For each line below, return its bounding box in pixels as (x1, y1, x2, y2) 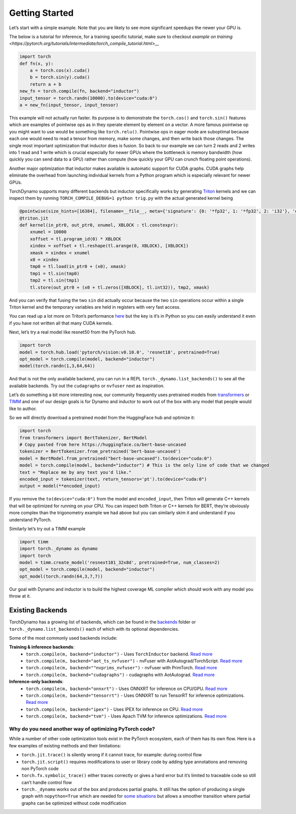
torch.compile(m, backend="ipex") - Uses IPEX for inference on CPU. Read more (26, 706, 203, 712)
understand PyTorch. (9, 517, 52, 523)
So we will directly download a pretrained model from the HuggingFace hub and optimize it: (9, 415, 195, 421)
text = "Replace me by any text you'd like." (19, 469, 132, 475)
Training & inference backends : (9, 644, 75, 650)
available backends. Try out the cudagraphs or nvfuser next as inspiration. (9, 383, 165, 389)
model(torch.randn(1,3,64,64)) (19, 363, 96, 369)
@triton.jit (19, 215, 49, 221)
